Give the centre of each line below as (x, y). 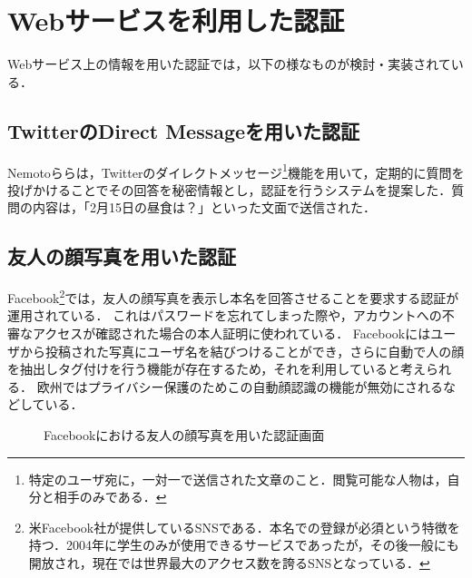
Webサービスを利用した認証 (176, 20)
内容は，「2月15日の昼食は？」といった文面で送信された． (204, 207)
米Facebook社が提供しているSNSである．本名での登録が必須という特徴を (244, 527)
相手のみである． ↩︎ (110, 497)
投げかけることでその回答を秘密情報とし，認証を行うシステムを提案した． (230, 189)
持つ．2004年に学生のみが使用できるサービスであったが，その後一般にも (244, 545)
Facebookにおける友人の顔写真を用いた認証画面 (184, 434)
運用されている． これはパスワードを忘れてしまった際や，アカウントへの (225, 315)
